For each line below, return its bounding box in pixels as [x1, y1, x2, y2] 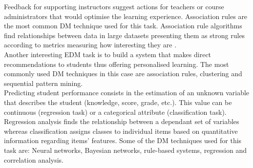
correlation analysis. [4, 154, 63, 165]
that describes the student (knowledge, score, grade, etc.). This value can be [4, 97, 232, 107]
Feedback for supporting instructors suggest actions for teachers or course [4, 1, 224, 11]
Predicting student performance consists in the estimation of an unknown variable [4, 87, 250, 98]
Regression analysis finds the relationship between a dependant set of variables [4, 116, 239, 126]
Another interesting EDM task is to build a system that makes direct [4, 49, 211, 59]
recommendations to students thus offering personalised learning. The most [4, 59, 229, 69]
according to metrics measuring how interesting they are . [4, 40, 177, 50]
